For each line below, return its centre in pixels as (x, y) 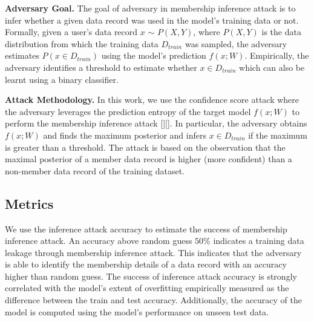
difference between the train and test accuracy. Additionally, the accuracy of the (154, 300)
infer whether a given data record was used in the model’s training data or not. (152, 20)
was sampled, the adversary (236, 43)
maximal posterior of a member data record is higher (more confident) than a (149, 159)
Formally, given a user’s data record (71, 32)
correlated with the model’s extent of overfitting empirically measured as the (147, 288)
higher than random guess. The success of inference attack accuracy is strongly (151, 276)
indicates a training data (259, 241)
